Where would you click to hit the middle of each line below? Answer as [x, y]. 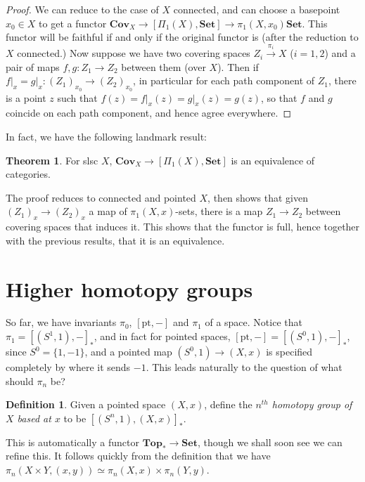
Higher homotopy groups [129, 288]
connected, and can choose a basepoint [257, 9]
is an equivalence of [273, 160]
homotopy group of [312, 404]
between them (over [164, 66]
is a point [26, 97]
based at [34, 418]
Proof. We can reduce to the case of [82, 9]
